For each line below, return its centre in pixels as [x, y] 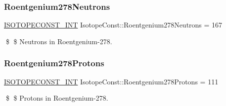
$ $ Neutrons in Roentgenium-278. [59, 41]
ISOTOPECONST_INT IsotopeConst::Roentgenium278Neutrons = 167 [113, 25]
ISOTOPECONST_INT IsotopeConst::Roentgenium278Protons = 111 [111, 81]
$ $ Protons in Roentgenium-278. [57, 98]
